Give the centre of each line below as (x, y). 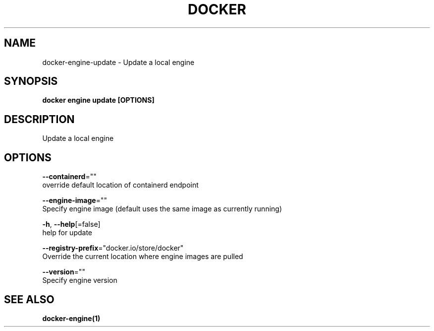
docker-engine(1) (71, 318)
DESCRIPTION (39, 119)
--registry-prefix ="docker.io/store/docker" (113, 248)
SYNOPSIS (31, 81)
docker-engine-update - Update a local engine (118, 62)
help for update (67, 233)
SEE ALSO (29, 299)
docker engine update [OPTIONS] (98, 100)
